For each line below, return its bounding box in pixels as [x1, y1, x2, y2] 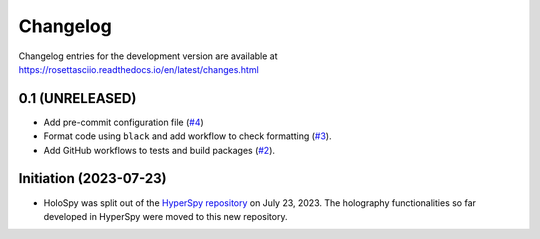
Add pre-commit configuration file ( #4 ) [43, 116, 204, 128]
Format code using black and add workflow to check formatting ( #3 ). [43, 130, 332, 142]
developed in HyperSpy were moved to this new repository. [43, 210, 288, 222]
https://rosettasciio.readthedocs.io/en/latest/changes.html [18, 63, 259, 75]
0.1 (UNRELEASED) [18, 90, 137, 107]
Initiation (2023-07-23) [18, 170, 167, 187]
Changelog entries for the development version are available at [18, 50, 278, 62]
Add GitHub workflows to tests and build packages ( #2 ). [43, 144, 275, 156]
